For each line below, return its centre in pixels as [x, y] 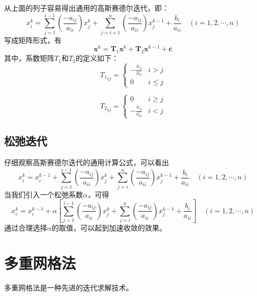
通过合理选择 [26, 227]
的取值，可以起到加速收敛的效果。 [109, 227]
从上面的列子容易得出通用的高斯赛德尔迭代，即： [87, 8]
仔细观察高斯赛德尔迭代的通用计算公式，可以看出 [87, 162]
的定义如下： [97, 58]
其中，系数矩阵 [29, 58]
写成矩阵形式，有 [33, 40]
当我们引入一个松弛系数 [44, 194]
